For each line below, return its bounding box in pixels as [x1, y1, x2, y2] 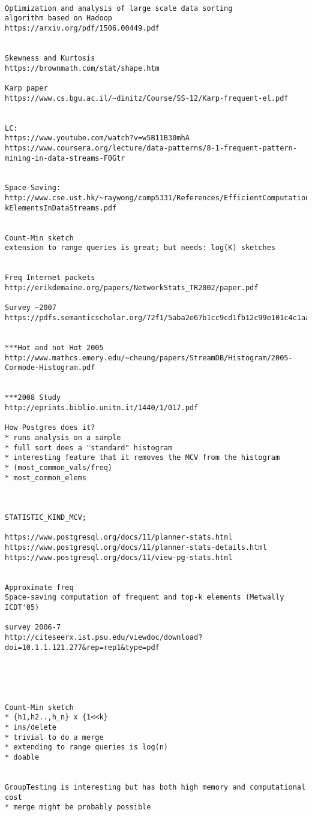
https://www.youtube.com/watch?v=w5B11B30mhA [5, 134, 190, 143]
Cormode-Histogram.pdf [5, 363, 95, 372]
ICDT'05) [5, 603, 40, 612]
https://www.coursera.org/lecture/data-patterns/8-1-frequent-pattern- [5, 143, 297, 152]
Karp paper [5, 83, 48, 92]
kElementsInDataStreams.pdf [5, 203, 117, 212]
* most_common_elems [5, 473, 87, 482]
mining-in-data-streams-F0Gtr [5, 153, 125, 162]
